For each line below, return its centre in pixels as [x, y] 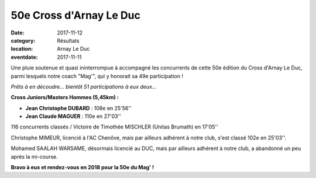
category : [23, 40]
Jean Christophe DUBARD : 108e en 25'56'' [78, 108]
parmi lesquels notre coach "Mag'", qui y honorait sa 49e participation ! [97, 76]
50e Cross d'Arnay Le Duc [75, 15]
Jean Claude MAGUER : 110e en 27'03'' [73, 116]
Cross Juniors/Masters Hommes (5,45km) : [65, 97]
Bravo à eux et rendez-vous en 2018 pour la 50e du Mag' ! [83, 167]
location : [22, 49]
